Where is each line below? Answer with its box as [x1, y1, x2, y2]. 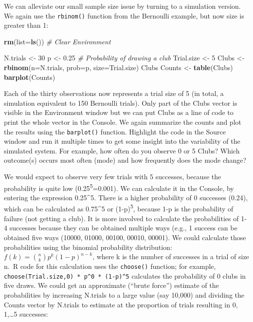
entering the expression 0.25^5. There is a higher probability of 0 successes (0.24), [4, 192, 248, 202]
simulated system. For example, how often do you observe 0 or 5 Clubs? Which [4, 145, 240, 155]
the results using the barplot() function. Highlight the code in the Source [4, 126, 226, 136]
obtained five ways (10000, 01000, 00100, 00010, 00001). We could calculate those [4, 232, 246, 242]
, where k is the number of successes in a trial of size [92, 251, 249, 262]
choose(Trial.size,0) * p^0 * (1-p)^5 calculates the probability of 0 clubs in [4, 270, 246, 281]
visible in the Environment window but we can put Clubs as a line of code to [4, 107, 234, 117]
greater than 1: [4, 20, 49, 30]
